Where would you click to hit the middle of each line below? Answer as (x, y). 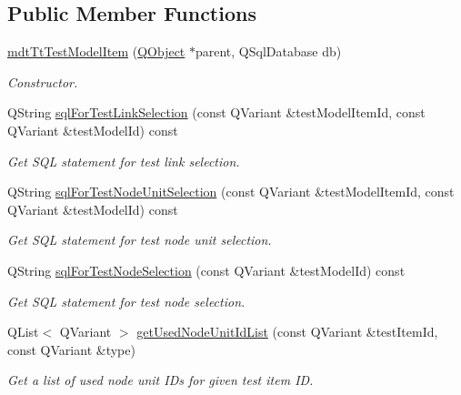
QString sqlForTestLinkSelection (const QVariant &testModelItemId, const (216, 112)
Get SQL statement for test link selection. (124, 161)
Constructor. (43, 81)
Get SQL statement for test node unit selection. (140, 240)
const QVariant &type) (71, 349)
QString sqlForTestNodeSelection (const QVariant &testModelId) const (206, 270)
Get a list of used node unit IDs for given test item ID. (160, 380)
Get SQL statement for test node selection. (126, 301)
